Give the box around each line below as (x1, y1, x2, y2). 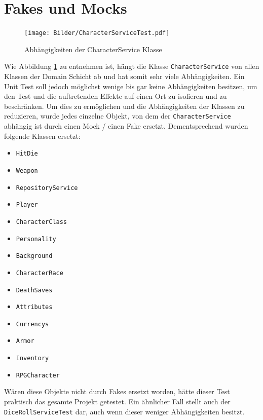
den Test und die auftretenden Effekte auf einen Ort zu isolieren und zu (4, 91, 227, 101)
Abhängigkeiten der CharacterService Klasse (24, 44, 162, 54)
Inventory (16, 355, 49, 362)
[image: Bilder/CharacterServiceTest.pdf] (24, 29, 170, 37)
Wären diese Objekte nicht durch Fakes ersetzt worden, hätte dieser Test (4, 386, 230, 397)
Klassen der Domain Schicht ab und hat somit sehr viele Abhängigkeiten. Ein (4, 71, 245, 82)
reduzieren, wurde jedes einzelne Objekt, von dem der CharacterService (4, 110, 231, 121)
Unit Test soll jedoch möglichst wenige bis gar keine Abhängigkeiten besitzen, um (4, 81, 257, 91)
